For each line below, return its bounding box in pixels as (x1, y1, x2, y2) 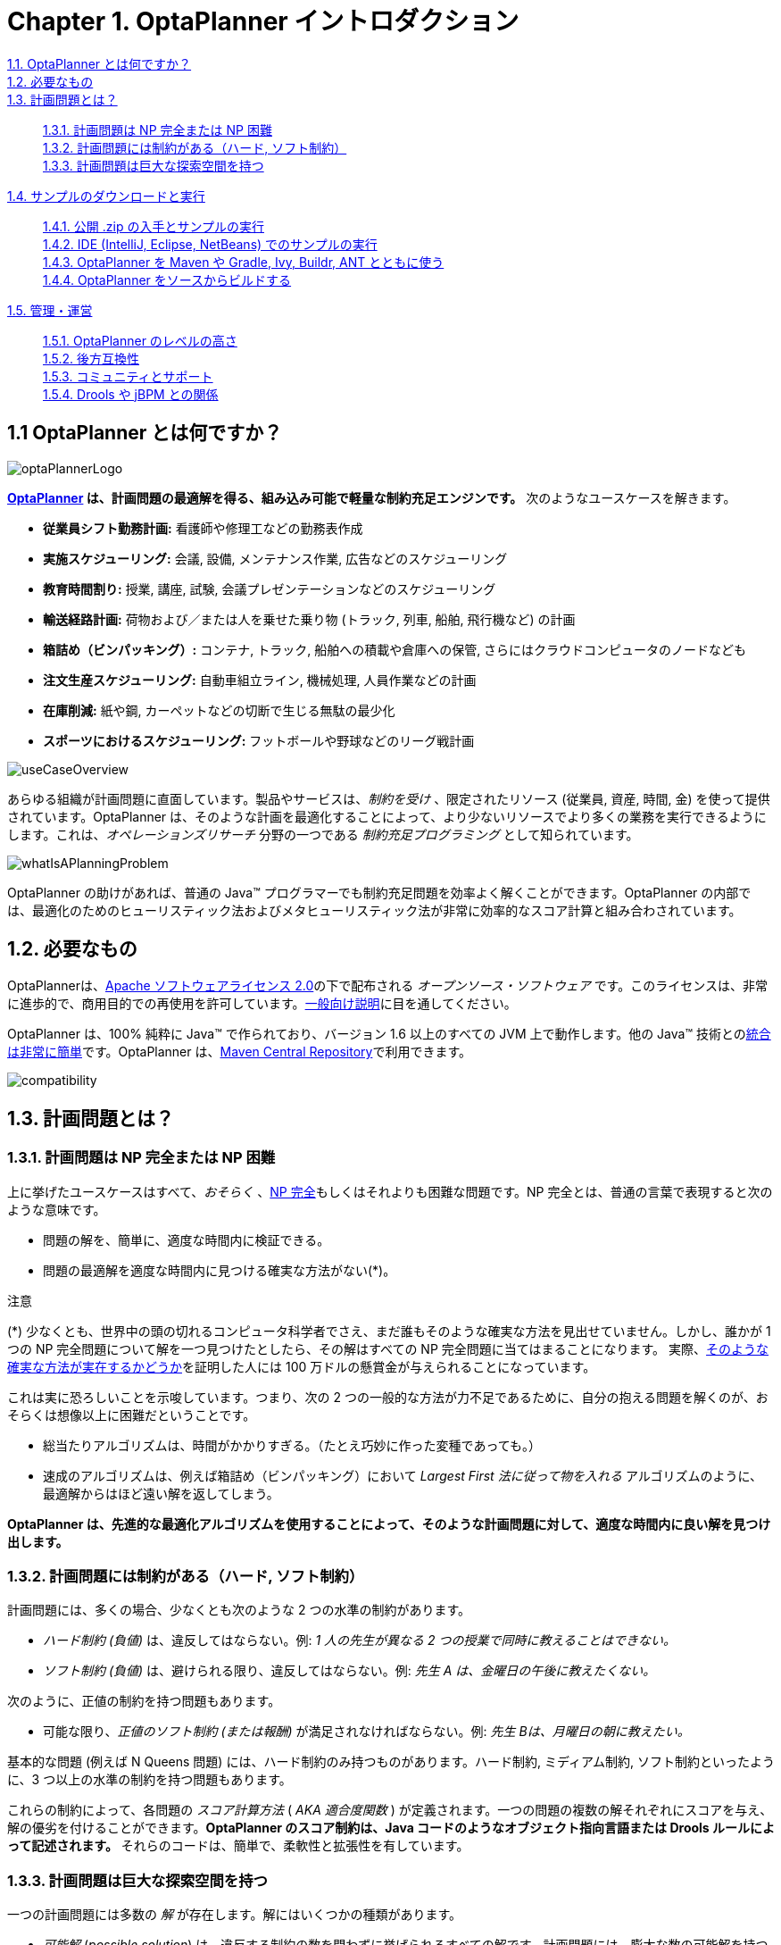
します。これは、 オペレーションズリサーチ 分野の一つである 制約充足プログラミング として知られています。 (7, 826, 639, 842)
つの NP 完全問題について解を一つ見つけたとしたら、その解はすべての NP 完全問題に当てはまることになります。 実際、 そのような (7, 1340, 769, 1356)
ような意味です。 (7, 1201, 106, 1217)
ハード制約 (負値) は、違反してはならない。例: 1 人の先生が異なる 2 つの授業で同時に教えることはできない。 (43, 1632, 677, 1649)
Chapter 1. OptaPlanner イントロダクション (7, 6, 519, 37)
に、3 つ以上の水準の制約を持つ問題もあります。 (7, 1772, 292, 1788)
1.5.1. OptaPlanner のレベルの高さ (43, 332, 237, 348)
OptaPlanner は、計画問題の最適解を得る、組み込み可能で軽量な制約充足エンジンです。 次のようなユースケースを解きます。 (7, 489, 736, 505)
